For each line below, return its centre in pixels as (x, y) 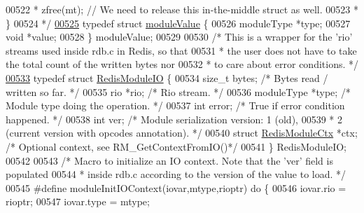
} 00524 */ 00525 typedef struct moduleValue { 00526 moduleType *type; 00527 (178, 23)
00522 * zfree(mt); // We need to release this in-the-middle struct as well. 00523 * (182, 9)
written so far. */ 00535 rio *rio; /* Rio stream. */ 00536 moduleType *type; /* (178, 91)
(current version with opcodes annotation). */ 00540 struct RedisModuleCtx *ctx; (182, 133)
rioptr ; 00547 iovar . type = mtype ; (78, 201)
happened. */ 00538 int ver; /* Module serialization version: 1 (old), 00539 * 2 (174, 119)
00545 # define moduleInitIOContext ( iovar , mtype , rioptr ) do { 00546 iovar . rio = (176, 187)
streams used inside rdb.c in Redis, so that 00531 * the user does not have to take (181, 50)
